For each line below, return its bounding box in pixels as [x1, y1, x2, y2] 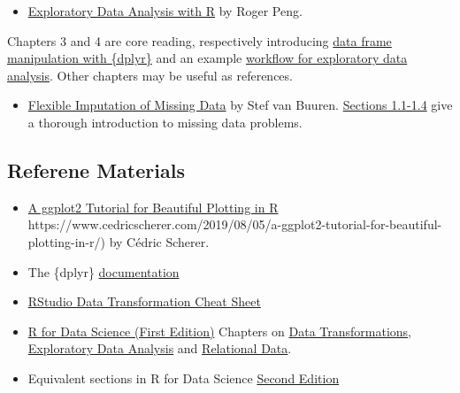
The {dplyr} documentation [27, 262, 180, 281]
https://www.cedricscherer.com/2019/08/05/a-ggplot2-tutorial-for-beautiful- [27, 215, 442, 234]
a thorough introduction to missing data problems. [27, 112, 303, 131]
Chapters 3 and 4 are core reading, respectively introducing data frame [7, 31, 392, 50]
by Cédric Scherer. [109, 232, 210, 250]
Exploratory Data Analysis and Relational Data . [27, 339, 292, 358]
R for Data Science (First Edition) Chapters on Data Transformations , [27, 321, 412, 340]
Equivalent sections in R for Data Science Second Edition [27, 368, 340, 387]
